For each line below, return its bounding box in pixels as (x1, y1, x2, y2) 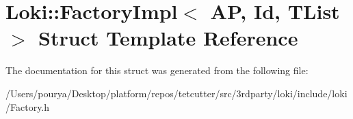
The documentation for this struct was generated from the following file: (5, 63, 309, 78)
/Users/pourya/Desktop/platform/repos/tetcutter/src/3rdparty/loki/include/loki (5, 86, 348, 100)
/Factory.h (5, 99, 50, 114)
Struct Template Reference (38, 24, 298, 52)
